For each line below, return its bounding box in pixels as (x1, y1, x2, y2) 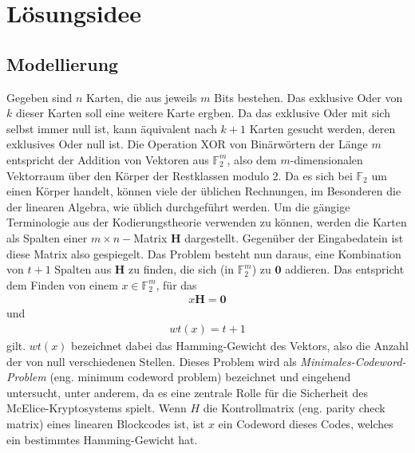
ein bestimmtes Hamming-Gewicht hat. (6, 431, 198, 447)
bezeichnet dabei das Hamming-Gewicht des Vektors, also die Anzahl (71, 337, 409, 353)
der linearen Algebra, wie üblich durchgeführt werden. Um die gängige (6, 198, 350, 215)
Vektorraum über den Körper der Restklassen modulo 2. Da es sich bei (6, 167, 353, 183)
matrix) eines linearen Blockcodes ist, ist (6, 415, 205, 431)
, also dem (227, 151, 277, 167)
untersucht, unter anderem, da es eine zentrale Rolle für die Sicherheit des (6, 384, 368, 400)
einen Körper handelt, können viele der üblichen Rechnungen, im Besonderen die (6, 183, 401, 199)
